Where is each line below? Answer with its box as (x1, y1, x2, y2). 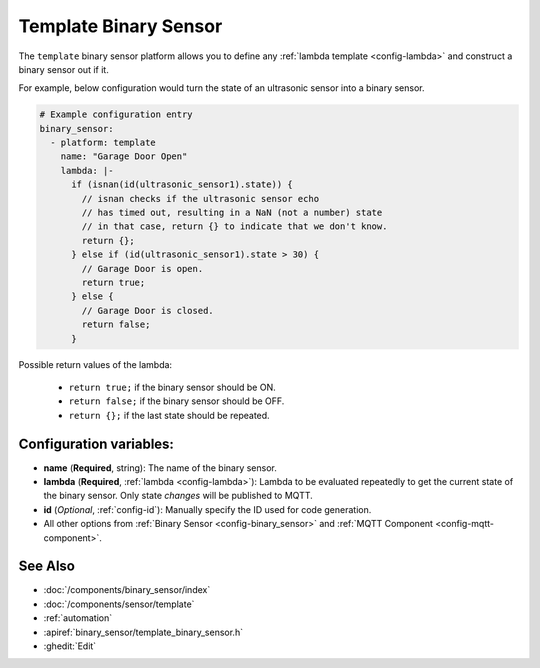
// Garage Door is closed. (81, 305, 214, 316)
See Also (18, 558, 75, 575)
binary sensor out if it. (18, 63, 109, 75)
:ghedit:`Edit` (43, 640, 97, 652)
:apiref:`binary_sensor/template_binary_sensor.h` (43, 626, 244, 638)
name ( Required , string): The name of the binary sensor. (43, 461, 277, 474)
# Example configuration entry (39, 109, 194, 120)
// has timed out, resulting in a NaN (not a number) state (81, 207, 383, 219)
